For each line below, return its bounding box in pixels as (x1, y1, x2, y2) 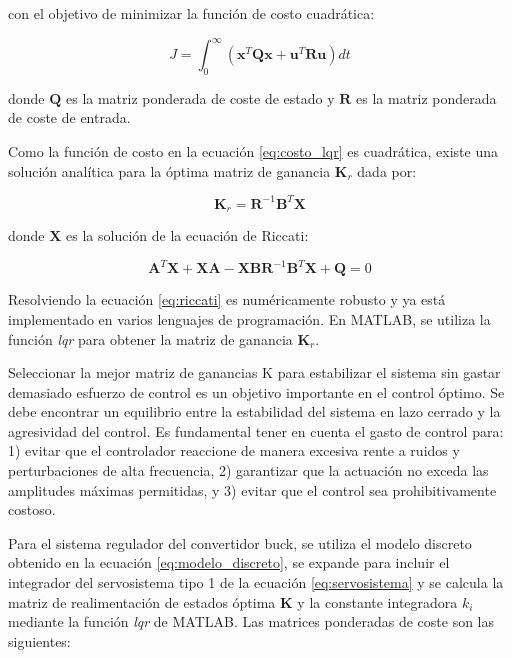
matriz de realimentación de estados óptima (8, 591, 276, 612)
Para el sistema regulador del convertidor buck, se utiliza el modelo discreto (8, 532, 472, 553)
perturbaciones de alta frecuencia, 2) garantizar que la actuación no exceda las (8, 460, 489, 481)
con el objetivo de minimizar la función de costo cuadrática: (8, 3, 375, 23)
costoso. (8, 499, 56, 520)
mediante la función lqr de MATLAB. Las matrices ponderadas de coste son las (8, 611, 495, 632)
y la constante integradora (297, 591, 458, 612)
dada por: (357, 160, 417, 181)
